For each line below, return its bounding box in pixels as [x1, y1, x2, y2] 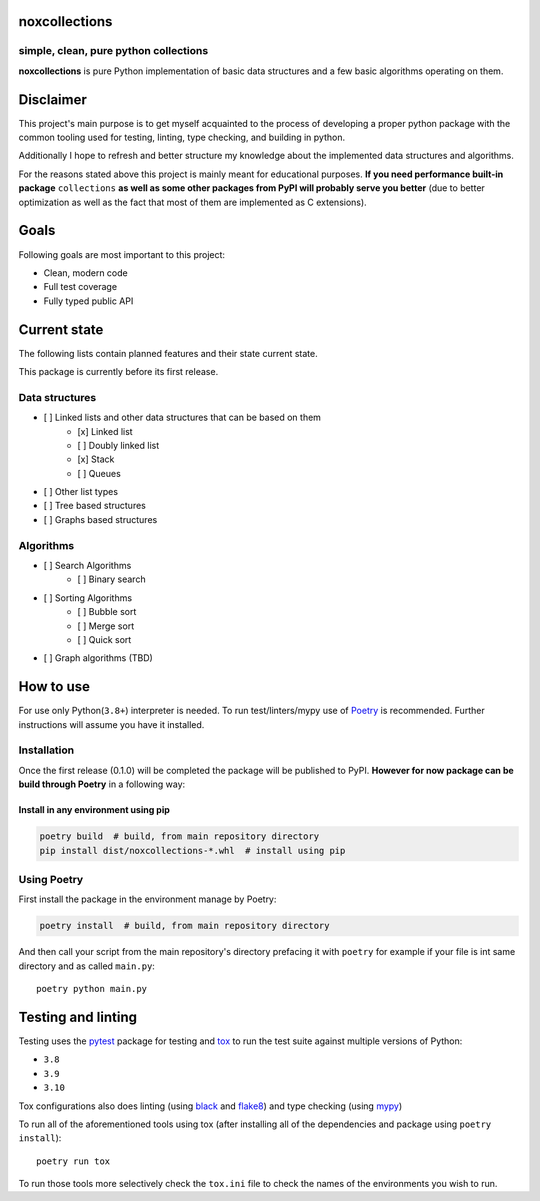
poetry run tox [36, 1155, 111, 1167]
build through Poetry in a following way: [18, 778, 186, 790]
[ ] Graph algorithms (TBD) [43, 652, 154, 664]
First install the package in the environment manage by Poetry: [18, 893, 277, 905]
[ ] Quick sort [77, 633, 132, 645]
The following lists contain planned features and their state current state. [18, 347, 319, 359]
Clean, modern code [43, 266, 129, 279]
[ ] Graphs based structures [43, 513, 158, 525]
